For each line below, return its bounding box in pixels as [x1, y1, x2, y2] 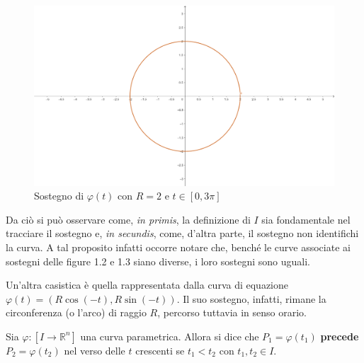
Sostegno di [34, 188, 84, 203]
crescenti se [135, 342, 185, 357]
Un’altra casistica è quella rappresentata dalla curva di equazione [6, 277, 288, 292]
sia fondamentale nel [261, 212, 351, 226]
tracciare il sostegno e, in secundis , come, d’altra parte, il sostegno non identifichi [6, 226, 359, 241]
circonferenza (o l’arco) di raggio [6, 305, 147, 320]
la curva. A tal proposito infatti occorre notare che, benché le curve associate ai [6, 240, 351, 255]
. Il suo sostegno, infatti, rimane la [176, 291, 326, 306]
